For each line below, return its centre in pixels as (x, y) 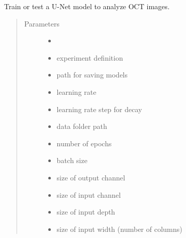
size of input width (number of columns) (119, 229)
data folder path (82, 126)
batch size (72, 160)
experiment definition (90, 57)
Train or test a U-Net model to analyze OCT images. (87, 6)
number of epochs (84, 143)
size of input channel (89, 194)
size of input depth (86, 212)
